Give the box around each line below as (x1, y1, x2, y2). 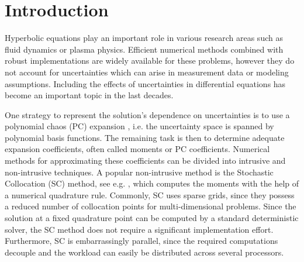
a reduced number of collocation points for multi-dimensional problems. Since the (5, 200, 296, 212)
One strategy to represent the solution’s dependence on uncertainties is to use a (5, 108, 290, 120)
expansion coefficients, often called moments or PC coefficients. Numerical (5, 143, 270, 155)
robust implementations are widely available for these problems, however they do (5, 54, 295, 67)
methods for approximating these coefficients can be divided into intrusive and (5, 154, 286, 167)
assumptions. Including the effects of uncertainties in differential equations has (5, 77, 286, 89)
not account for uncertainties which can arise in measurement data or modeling (5, 65, 289, 78)
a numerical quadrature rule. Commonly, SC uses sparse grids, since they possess (5, 188, 295, 201)
